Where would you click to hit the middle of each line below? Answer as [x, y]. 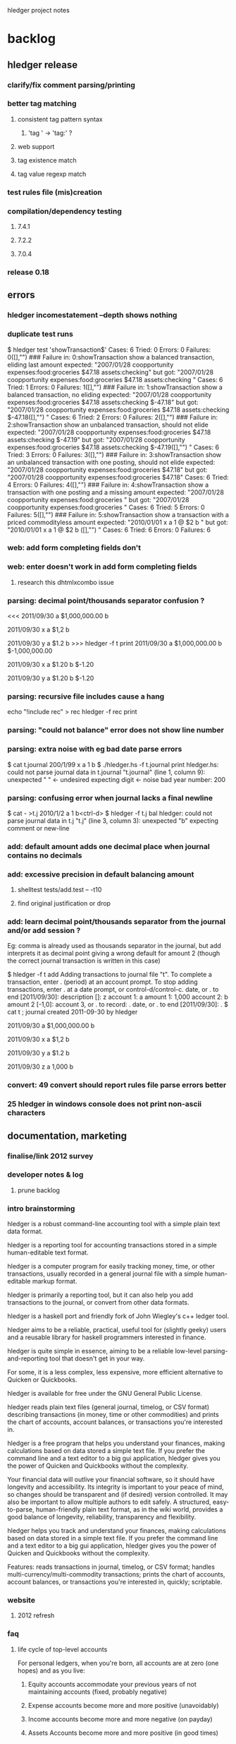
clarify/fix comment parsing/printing [71, 85]
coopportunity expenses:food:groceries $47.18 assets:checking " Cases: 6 [115, 379]
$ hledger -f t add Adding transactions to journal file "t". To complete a [110, 975]
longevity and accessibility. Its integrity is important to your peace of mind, [116, 1487]
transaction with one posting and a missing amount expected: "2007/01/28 [116, 492]
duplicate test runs [41, 334]
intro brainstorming [41, 1209]
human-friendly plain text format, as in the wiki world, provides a [129, 1509]
